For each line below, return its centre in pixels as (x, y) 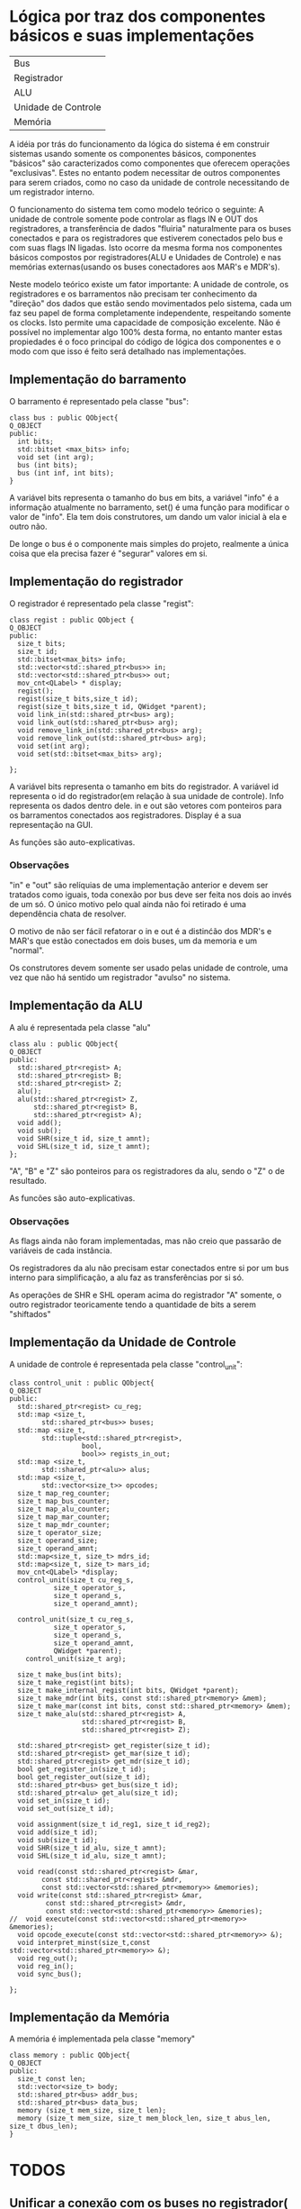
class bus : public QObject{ (64, 418)
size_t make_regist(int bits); (76, 1682)
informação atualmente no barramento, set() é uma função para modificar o (150, 507)
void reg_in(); (46, 1966)
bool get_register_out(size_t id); (84, 1777)
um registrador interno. (52, 192)
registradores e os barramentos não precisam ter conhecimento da (133, 294)
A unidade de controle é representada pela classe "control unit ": (126, 1365)
